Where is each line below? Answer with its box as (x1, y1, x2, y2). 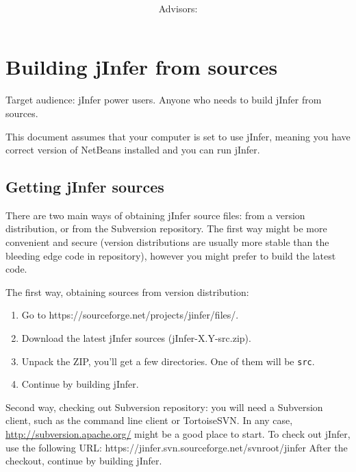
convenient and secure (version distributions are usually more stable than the (5, 235, 329, 249)
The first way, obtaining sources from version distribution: (5, 284, 249, 299)
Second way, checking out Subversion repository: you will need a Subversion (5, 399, 323, 414)
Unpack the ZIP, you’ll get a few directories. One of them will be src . (21, 353, 315, 368)
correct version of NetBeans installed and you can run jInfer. (5, 142, 260, 157)
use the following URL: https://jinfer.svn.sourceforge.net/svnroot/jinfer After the (5, 440, 348, 454)
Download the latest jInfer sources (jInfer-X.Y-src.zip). (21, 331, 251, 345)
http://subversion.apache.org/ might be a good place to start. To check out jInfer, (5, 427, 351, 441)
